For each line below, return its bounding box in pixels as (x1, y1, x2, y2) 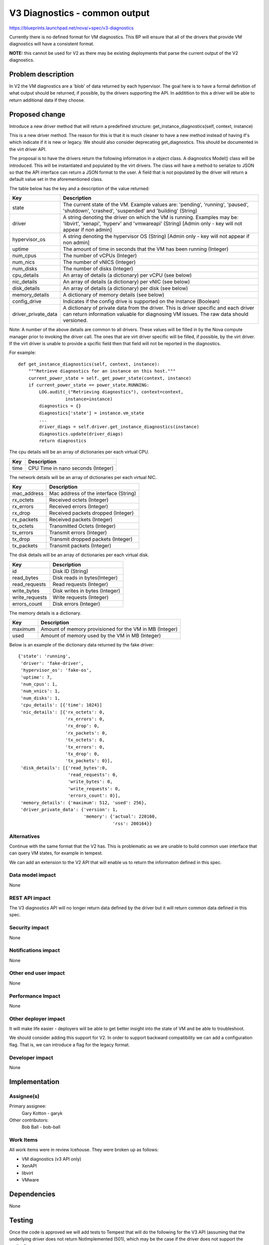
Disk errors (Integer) (52, 600, 101, 607)
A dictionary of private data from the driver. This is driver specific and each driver (63, 304, 255, 311)
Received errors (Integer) (49, 503, 109, 510)
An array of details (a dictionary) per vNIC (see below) (63, 278, 190, 285)
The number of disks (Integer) (63, 265, 134, 272)
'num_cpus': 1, (20, 681, 58, 687)
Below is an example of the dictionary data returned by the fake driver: (9, 642, 154, 648)
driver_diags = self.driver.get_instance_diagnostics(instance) (39, 424, 199, 430)
